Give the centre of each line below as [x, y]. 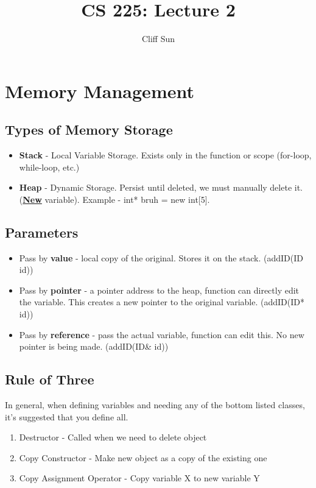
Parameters [42, 232]
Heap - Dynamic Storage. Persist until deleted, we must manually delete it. [161, 187]
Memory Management [100, 90]
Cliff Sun [158, 39]
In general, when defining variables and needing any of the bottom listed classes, [155, 405]
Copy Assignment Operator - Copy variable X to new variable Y [139, 478]
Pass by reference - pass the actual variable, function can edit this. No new [162, 334]
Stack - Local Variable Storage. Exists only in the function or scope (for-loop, [165, 155]
